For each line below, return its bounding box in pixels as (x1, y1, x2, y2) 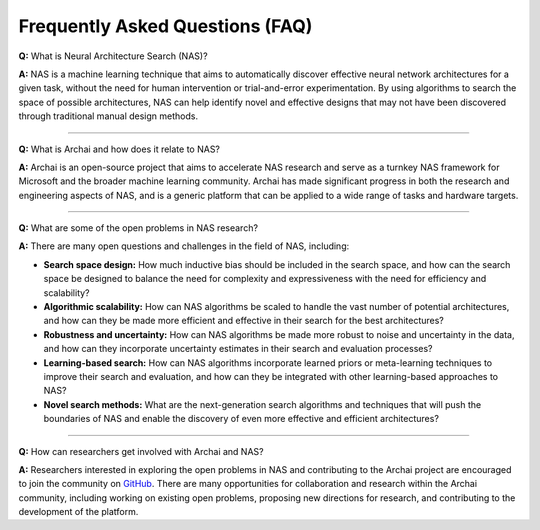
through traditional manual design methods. (18, 110, 199, 122)
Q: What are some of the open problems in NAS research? (18, 222, 259, 234)
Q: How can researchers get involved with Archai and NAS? (18, 445, 264, 457)
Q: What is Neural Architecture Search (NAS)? (18, 50, 209, 62)
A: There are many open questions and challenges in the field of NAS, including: (18, 240, 350, 252)
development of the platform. (18, 506, 139, 518)
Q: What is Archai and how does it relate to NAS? (18, 143, 220, 155)
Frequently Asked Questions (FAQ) (18, 15, 313, 37)
